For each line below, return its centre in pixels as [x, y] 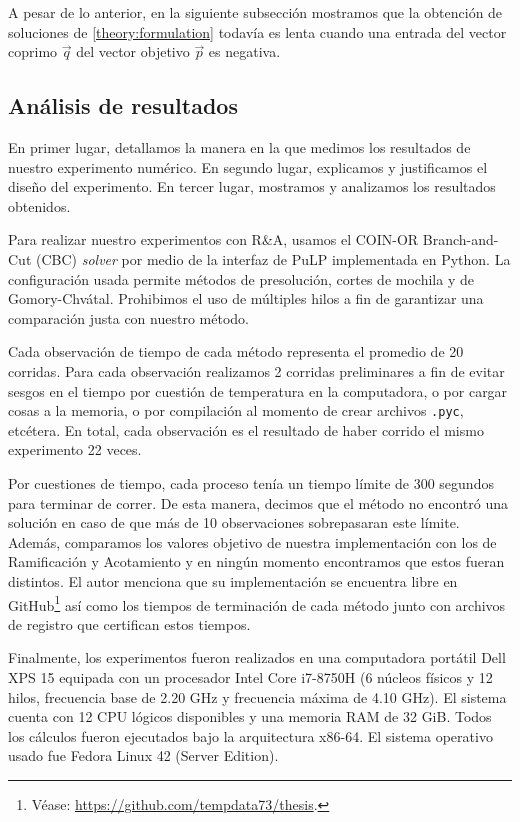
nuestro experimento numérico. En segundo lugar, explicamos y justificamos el [248, 166]
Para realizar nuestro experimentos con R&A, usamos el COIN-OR [213, 239]
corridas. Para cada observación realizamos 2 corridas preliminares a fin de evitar [256, 370]
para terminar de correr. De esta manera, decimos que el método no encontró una [258, 502]
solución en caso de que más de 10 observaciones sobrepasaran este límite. [234, 522]
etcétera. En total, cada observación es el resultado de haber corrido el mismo [246, 429]
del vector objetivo [133, 51]
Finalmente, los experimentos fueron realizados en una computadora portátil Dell [257, 657]
